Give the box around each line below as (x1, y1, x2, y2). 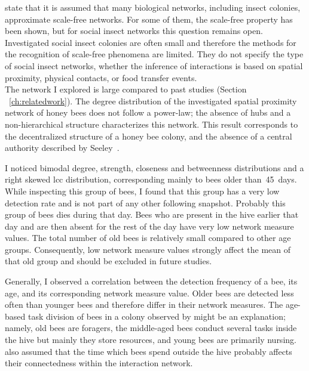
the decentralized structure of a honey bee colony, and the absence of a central (5, 129, 292, 142)
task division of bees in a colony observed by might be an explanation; (27, 310, 286, 322)
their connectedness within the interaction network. (5, 357, 193, 369)
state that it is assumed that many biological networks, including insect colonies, (5, 1, 301, 13)
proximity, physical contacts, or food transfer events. (5, 71, 197, 84)
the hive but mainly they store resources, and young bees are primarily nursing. (5, 333, 296, 346)
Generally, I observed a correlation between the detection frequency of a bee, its (5, 275, 298, 287)
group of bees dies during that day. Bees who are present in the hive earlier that (5, 208, 299, 221)
